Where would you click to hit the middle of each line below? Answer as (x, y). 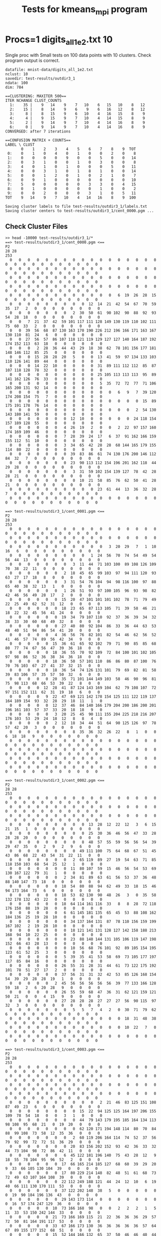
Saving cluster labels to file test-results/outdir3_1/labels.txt (76, 207)
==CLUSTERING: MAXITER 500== (36, 96)
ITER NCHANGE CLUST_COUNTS (33, 101)
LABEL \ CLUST (20, 145)
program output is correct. (32, 60)
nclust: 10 (17, 74)
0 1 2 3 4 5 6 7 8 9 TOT (78, 149)
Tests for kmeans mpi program (85, 10)
